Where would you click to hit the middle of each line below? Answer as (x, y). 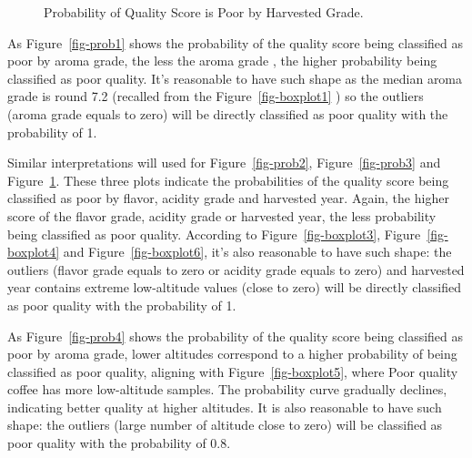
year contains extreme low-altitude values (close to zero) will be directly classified (235, 287)
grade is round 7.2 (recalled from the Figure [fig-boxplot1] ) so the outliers (216, 96)
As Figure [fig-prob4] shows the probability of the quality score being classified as (236, 336)
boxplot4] (34, 252)
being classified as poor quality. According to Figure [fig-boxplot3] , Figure (214, 234)
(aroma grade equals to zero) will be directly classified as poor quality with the (228, 113)
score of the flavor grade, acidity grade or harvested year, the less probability (222, 215)
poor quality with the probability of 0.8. (119, 443)
